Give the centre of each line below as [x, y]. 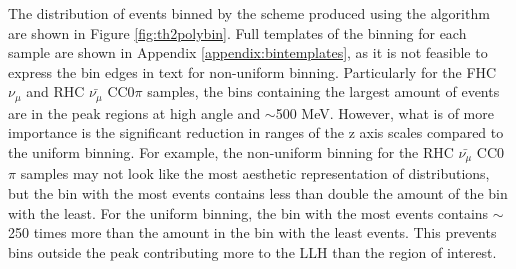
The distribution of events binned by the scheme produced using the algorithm [249, 13]
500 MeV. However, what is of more [384, 112]
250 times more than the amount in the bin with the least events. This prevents [252, 232]
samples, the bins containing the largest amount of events [323, 91]
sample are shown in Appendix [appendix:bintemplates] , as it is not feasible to [248, 52]
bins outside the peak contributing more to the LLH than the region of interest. [252, 251]
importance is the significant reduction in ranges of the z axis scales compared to [256, 132]
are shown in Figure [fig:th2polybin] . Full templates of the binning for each [237, 32]
